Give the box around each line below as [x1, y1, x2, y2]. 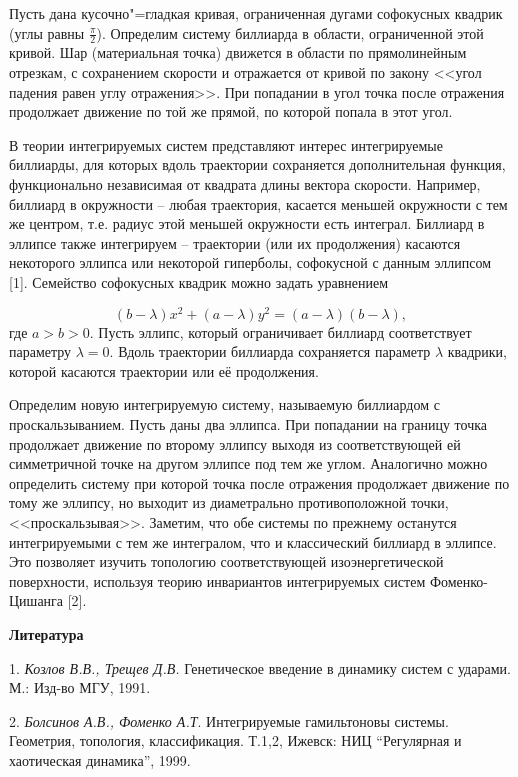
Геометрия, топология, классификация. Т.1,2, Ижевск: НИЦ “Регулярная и [9, 730, 462, 751]
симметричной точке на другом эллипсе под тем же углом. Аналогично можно [9, 453, 488, 474]
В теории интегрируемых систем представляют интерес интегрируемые [9, 134, 443, 155]
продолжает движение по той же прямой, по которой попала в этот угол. [9, 101, 453, 122]
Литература [9, 623, 84, 644]
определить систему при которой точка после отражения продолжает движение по [9, 472, 510, 493]
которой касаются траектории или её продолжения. [9, 360, 319, 381]
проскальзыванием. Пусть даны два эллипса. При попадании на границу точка [9, 414, 488, 434]
